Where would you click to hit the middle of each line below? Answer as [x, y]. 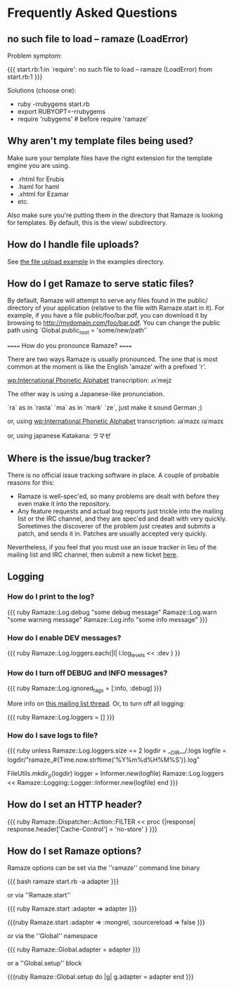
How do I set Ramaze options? [74, 851]
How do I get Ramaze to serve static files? [101, 284]
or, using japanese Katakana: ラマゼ [59, 436]
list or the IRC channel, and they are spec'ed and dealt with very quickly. [122, 519]
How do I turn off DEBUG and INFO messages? [87, 672]
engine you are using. [39, 165]
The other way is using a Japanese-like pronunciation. [86, 394]
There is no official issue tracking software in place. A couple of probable [113, 475]
